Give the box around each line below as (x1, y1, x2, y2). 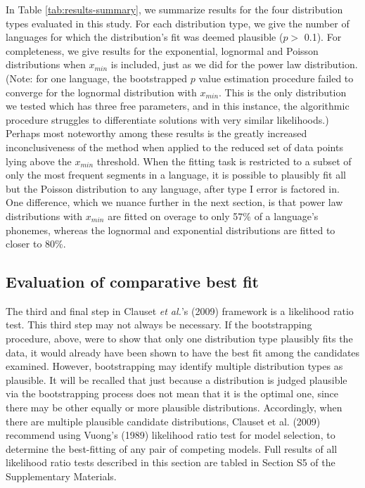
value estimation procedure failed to (198, 70, 354, 85)
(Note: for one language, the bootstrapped (6, 70, 188, 85)
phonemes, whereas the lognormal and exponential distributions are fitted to (6, 222, 335, 237)
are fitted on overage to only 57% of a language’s (108, 208, 319, 223)
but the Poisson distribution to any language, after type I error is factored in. (6, 181, 340, 195)
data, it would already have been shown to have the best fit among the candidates (6, 345, 360, 359)
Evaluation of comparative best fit (6, 271, 259, 293)
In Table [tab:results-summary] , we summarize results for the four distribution (6, 2, 343, 16)
